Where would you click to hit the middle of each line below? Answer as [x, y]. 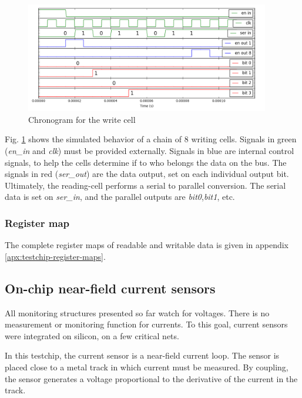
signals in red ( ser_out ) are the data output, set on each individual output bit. [147, 174]
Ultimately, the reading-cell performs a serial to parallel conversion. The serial [145, 185]
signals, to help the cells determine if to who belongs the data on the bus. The [146, 162]
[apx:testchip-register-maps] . [55, 256]
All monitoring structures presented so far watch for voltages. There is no [137, 312]
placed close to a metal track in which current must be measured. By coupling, [147, 367]
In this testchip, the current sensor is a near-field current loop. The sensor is [142, 355]
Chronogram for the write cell [82, 119]
